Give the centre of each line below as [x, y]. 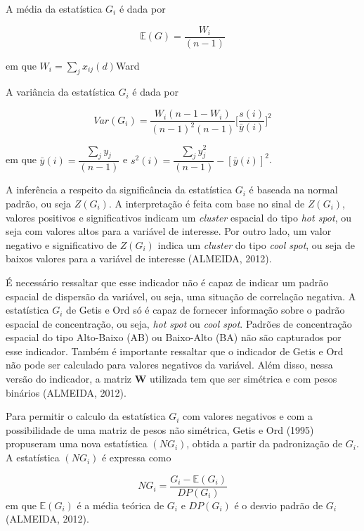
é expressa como [136, 458]
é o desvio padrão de [279, 505]
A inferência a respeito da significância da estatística [119, 190]
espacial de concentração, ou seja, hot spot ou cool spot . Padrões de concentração [179, 323]
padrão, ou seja [39, 203]
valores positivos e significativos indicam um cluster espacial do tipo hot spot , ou [178, 217]
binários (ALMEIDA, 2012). [66, 392]
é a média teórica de [121, 505]
